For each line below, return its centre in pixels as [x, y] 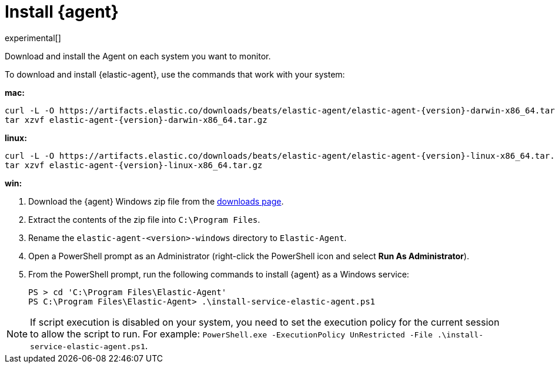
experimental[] [33, 38]
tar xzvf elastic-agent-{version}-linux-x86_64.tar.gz [134, 165]
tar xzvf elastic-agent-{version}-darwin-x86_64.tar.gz [136, 120]
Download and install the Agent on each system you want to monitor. [138, 56]
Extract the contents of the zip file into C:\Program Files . [144, 219]
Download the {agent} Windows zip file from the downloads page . [156, 201]
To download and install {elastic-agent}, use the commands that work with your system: [175, 74]
